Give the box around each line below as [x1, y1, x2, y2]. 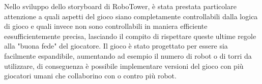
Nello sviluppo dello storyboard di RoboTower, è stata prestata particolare [4, 1, 237, 11]
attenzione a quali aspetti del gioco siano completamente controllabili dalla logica [4, 11, 258, 21]
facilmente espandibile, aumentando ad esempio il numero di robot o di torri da [4, 50, 252, 61]
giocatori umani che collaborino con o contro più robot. [4, 70, 177, 81]
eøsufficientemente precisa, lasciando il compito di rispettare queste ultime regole [4, 30, 256, 41]
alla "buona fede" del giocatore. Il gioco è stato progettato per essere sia [4, 40, 228, 51]
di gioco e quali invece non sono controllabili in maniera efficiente [4, 21, 208, 31]
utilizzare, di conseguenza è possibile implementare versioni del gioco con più [4, 60, 244, 71]
